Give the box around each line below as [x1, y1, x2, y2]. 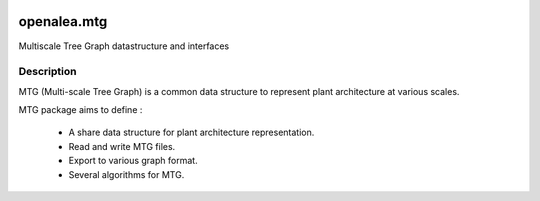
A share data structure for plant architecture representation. [68, 126, 315, 139]
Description [18, 65, 77, 79]
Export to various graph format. [68, 155, 199, 167]
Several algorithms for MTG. [68, 168, 185, 180]
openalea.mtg [18, 13, 108, 30]
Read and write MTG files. [68, 140, 176, 152]
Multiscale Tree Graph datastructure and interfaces [18, 40, 230, 52]
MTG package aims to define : [18, 104, 143, 116]
